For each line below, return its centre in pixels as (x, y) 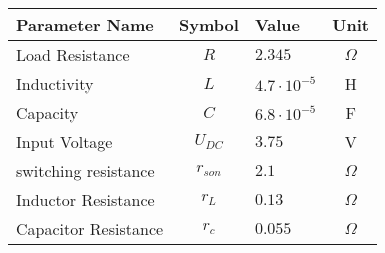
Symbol (209, 24)
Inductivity (55, 83)
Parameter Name (85, 24)
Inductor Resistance (85, 199)
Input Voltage (64, 141)
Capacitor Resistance (90, 228)
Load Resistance (73, 54)
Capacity (47, 112)
